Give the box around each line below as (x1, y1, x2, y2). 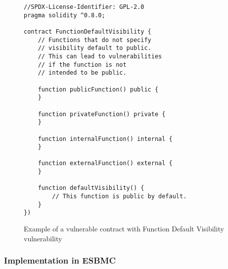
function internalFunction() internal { (38, 135, 173, 142)
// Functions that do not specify (38, 36, 151, 44)
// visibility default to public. (38, 45, 151, 52)
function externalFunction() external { (38, 160, 173, 167)
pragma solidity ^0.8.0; (24, 11, 105, 19)
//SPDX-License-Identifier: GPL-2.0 (24, 3, 144, 10)
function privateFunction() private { (38, 110, 166, 118)
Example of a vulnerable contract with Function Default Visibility (24, 224, 224, 234)
